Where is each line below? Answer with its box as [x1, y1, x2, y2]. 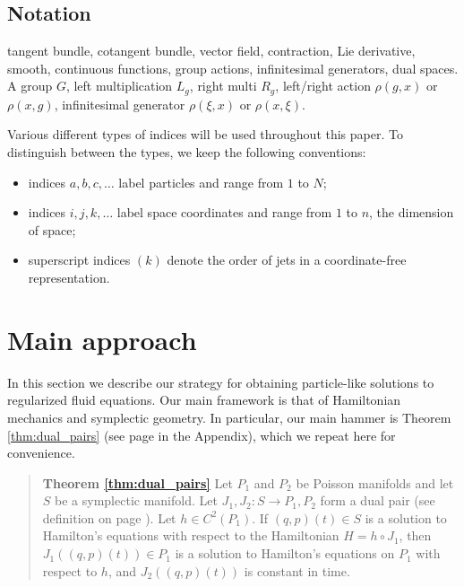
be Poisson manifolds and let [296, 473, 454, 492]
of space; [28, 220, 76, 239]
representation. [28, 268, 110, 286]
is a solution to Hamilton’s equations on [175, 544, 395, 563]
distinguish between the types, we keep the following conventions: [7, 143, 366, 162]
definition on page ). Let [42, 508, 176, 527]
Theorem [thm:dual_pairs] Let [42, 473, 233, 492]
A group [7, 76, 53, 95]
